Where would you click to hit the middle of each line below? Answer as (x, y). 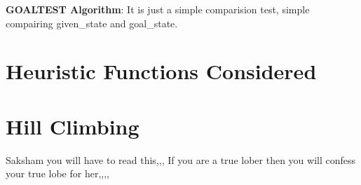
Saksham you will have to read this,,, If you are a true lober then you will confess (181, 159)
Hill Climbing (73, 126)
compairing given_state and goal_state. (92, 23)
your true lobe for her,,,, (57, 173)
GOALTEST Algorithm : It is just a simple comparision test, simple (158, 9)
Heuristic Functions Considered (161, 71)
